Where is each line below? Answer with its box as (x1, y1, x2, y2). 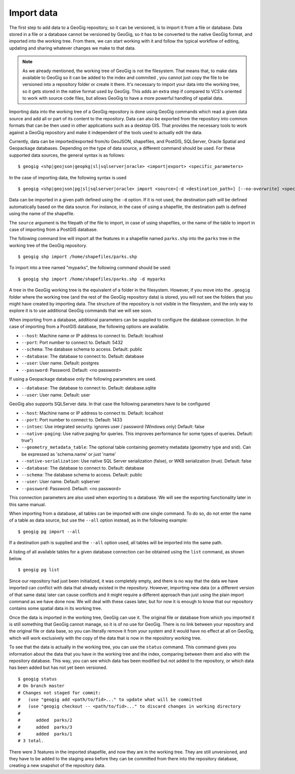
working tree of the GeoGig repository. (9, 242, 88, 248)
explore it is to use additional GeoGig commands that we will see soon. (9, 307, 152, 314)
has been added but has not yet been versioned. (9, 664, 108, 670)
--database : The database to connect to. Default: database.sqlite (21, 385, 156, 391)
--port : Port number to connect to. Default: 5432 (21, 339, 123, 345)
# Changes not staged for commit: (18, 690, 101, 695)
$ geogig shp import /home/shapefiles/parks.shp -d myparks (18, 276, 166, 282)
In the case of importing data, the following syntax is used (9, 174, 127, 180)
